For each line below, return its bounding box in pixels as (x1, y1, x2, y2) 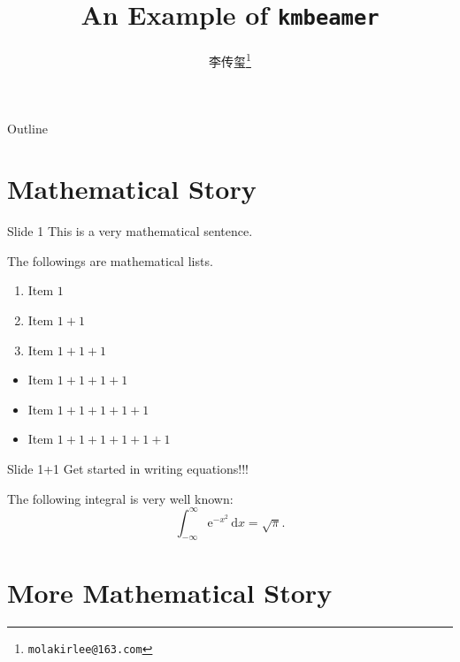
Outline (7, 118, 48, 137)
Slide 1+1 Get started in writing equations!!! (7, 459, 249, 477)
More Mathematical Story (7, 574, 333, 610)
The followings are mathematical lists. (7, 251, 213, 270)
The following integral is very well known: (7, 489, 234, 507)
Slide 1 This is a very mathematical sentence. (7, 222, 253, 240)
